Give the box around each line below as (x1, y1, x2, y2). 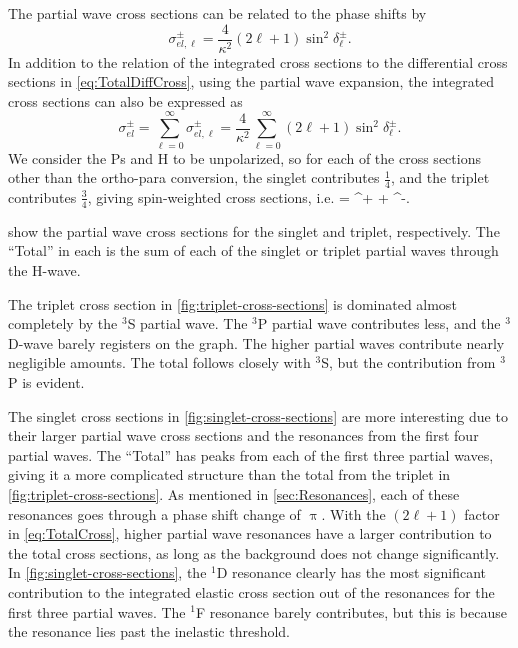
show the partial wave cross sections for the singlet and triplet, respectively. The (8, 220, 500, 241)
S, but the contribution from (321, 352, 496, 373)
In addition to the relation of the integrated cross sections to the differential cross (8, 51, 508, 72)
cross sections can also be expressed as (8, 90, 243, 111)
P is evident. (8, 371, 85, 392)
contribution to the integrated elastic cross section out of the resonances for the (8, 581, 495, 602)
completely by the (8, 313, 118, 334)
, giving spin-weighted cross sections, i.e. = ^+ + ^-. (87, 186, 410, 207)
